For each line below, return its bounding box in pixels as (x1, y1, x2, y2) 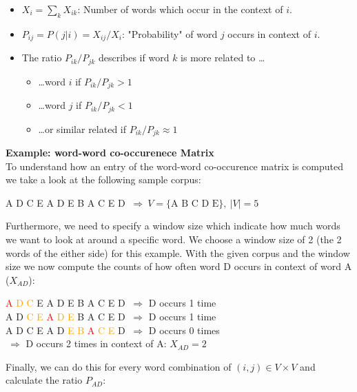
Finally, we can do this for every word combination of (6, 359, 232, 373)
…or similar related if (38, 121, 127, 136)
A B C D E (171, 198, 219, 209)
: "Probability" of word (121, 26, 218, 41)
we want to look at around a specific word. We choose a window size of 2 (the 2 (6, 232, 342, 247)
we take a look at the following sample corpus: (6, 172, 201, 187)
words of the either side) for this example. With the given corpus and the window (6, 245, 350, 260)
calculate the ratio (6, 373, 83, 387)
